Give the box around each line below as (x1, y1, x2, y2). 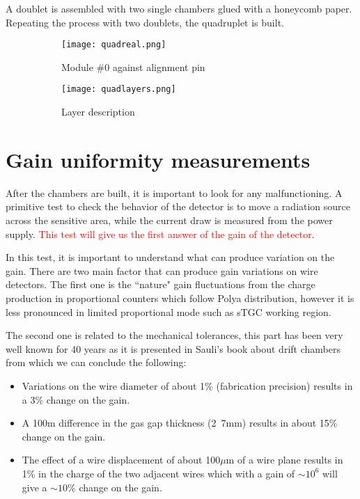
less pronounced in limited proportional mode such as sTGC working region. (6, 304, 331, 319)
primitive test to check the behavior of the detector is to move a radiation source (6, 199, 351, 214)
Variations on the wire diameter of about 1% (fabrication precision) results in (22, 378, 353, 393)
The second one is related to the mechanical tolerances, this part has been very (6, 328, 343, 342)
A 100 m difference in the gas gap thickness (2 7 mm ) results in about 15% (22, 415, 338, 430)
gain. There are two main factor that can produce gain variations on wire (6, 263, 318, 278)
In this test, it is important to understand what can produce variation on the (6, 250, 335, 264)
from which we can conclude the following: (6, 355, 187, 370)
